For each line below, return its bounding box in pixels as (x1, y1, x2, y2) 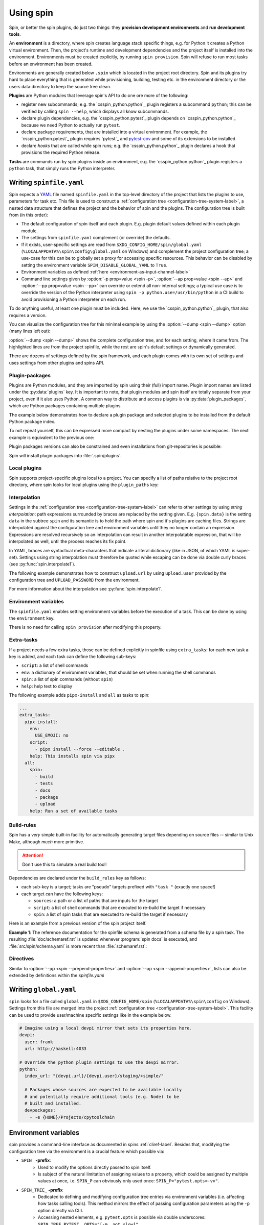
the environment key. (9, 615, 55, 621)
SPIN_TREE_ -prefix (21, 1187, 63, 1193)
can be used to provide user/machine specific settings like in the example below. (9, 1012, 172, 1018)
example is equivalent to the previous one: (9, 434, 95, 441)
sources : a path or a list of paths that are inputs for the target (33, 898, 158, 904)
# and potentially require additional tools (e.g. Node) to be (24, 1094, 179, 1100)
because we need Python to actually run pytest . (21, 122, 121, 128)
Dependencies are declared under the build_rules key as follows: (9, 875, 146, 881)
